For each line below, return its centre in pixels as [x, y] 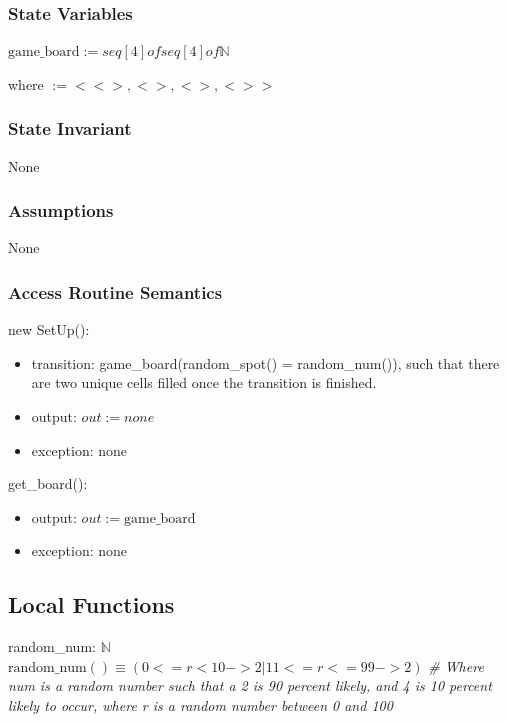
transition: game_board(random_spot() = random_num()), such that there [265, 362]
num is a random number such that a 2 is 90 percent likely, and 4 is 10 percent [250, 685]
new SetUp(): [49, 329]
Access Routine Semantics [115, 291]
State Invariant [70, 128]
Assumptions [61, 210]
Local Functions [91, 604]
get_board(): [48, 483]
